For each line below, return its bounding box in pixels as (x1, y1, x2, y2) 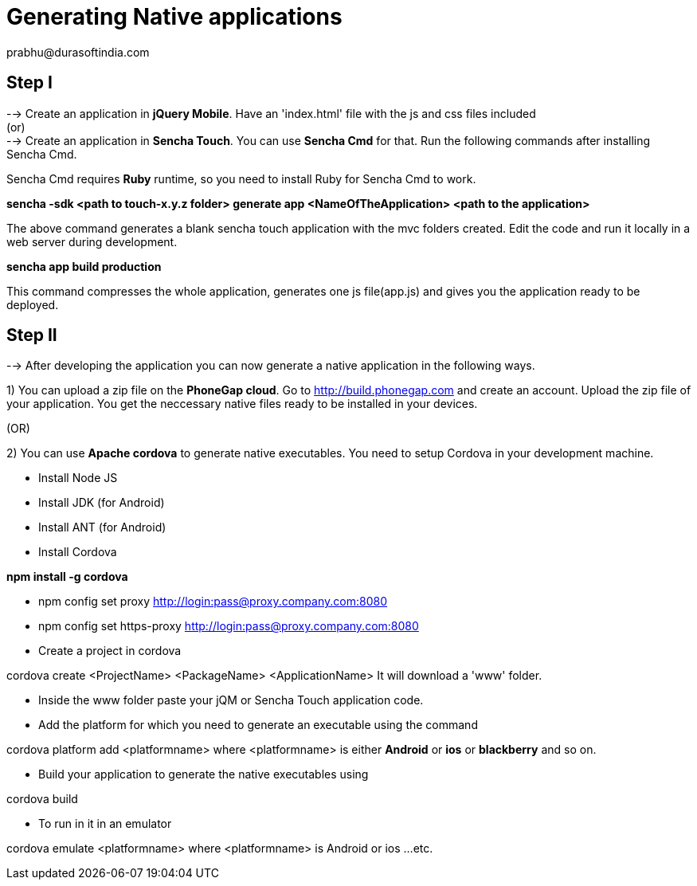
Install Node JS (38, 471, 118, 485)
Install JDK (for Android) (38, 496, 165, 510)
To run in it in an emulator (38, 817, 172, 831)
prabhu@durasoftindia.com (6, 45, 150, 59)
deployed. (6, 297, 59, 312)
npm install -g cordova (6, 570, 128, 584)
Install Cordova (38, 545, 117, 559)
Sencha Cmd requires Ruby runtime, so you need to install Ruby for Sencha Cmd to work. (6, 171, 476, 186)
